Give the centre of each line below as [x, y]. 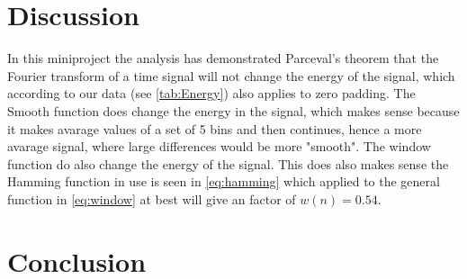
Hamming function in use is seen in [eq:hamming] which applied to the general [224, 181]
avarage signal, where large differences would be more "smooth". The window [219, 146]
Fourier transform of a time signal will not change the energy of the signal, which [231, 75]
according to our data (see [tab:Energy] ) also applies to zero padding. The [211, 93]
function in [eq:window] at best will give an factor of [152, 198]
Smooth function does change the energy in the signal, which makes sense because [233, 110]
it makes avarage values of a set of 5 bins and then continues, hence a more [215, 128]
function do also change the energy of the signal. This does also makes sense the [228, 163]
